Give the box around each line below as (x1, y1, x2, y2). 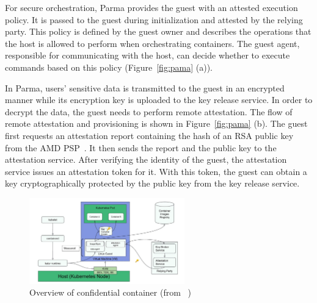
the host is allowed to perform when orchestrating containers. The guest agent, (5, 37, 300, 49)
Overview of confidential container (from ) (29, 286, 191, 299)
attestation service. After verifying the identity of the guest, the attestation (5, 153, 287, 166)
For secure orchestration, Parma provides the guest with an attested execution (5, 1, 298, 13)
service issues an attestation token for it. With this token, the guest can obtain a (5, 165, 307, 177)
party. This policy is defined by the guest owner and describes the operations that (5, 25, 312, 38)
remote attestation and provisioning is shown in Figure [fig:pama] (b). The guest (5, 117, 308, 130)
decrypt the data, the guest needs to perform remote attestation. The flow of (5, 105, 293, 118)
